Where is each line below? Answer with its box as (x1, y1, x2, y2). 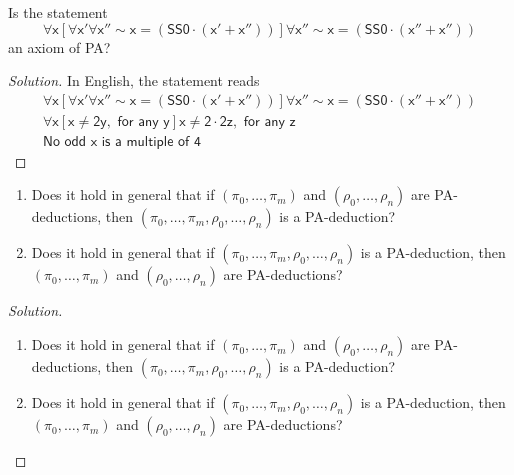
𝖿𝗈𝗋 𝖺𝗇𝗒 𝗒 (117, 114, 170, 129)
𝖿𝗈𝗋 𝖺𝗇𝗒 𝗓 (243, 114, 296, 129)
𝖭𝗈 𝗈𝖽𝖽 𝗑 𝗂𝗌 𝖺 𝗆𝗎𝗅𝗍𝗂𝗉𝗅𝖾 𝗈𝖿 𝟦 (42, 134, 201, 149)
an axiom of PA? (8, 36, 111, 57)
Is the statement (8, 2, 108, 22)
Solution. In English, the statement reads (8, 70, 260, 91)
